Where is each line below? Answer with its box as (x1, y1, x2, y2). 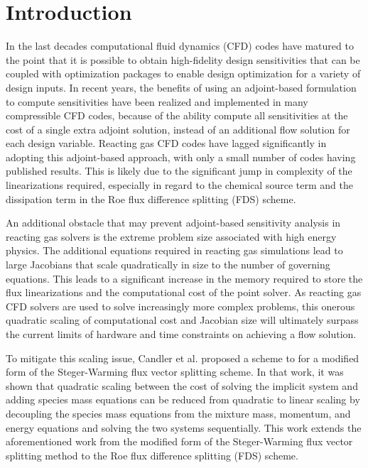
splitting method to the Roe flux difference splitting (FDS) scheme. (6, 447, 298, 462)
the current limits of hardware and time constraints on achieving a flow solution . (6, 327, 357, 341)
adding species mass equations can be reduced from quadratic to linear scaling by (6, 392, 360, 407)
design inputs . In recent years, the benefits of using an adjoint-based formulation (6, 80, 357, 94)
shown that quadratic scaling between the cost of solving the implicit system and (6, 378, 358, 393)
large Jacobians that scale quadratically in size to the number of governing (6, 257, 330, 272)
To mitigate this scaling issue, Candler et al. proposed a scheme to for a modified (6, 350, 359, 365)
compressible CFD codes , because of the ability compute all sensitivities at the (6, 108, 348, 123)
